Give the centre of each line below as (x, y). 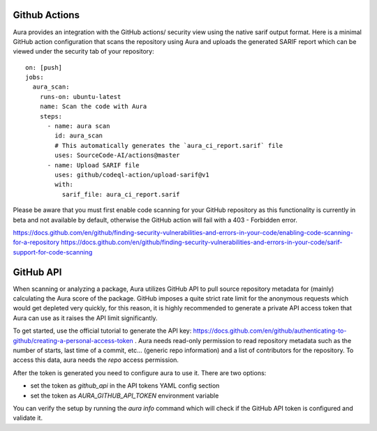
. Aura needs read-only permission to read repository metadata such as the (243, 340)
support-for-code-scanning (53, 252)
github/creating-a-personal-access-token (73, 340)
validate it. (28, 418)
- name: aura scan (79, 126)
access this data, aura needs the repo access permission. (96, 360)
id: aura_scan (79, 136)
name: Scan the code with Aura (93, 107)
